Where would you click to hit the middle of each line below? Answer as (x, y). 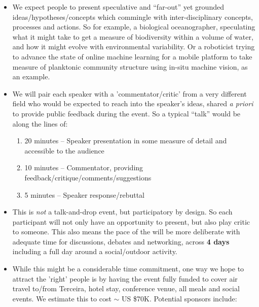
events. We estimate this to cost (62, 298)
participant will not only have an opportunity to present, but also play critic (131, 221)
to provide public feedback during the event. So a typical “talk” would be (126, 113)
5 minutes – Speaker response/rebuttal (84, 194)
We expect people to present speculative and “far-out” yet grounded (118, 7)
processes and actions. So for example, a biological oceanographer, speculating (134, 27)
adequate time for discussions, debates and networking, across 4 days (121, 241)
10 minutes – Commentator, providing (84, 167)
